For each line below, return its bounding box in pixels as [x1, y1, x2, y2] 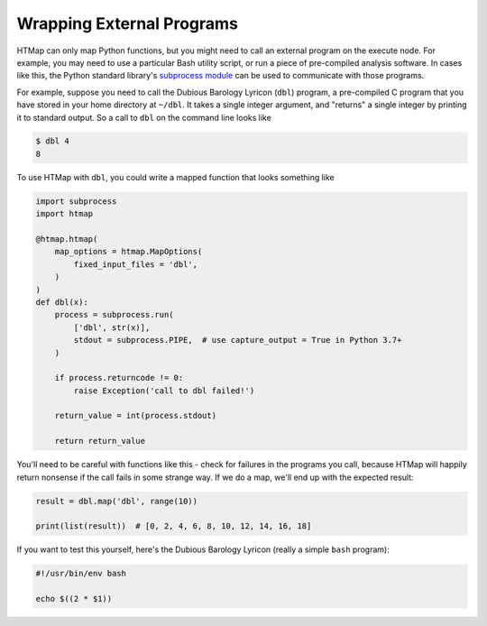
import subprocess [35, 196, 117, 207]
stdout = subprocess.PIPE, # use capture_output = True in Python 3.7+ [73, 335, 402, 345]
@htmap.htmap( [35, 235, 98, 244]
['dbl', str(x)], [73, 322, 151, 333]
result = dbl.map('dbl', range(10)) [35, 496, 198, 506]
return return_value [54, 436, 146, 446]
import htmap [35, 208, 94, 219]
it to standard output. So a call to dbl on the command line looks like [16, 112, 272, 123]
